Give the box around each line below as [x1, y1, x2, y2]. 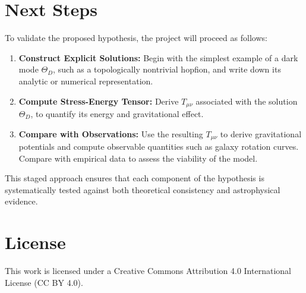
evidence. [5, 195, 38, 207]
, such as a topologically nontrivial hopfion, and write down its [53, 63, 281, 75]
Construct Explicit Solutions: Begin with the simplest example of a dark [18, 51, 298, 64]
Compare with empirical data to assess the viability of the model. [18, 152, 258, 164]
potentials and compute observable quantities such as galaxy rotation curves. [18, 140, 299, 152]
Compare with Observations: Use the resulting [18, 127, 203, 140]
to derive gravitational [220, 127, 302, 140]
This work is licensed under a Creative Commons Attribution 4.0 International [5, 264, 291, 277]
